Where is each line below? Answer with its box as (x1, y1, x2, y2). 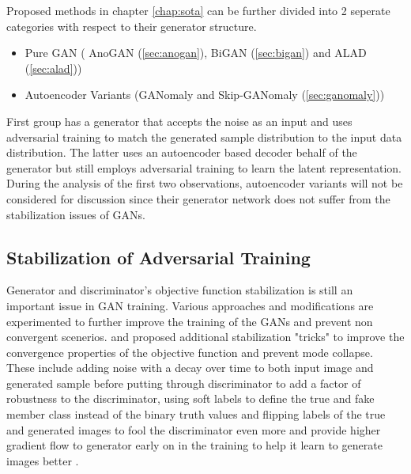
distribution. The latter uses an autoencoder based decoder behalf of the (6, 144, 357, 161)
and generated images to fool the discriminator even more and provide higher (6, 421, 381, 438)
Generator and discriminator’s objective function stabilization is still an (6, 282, 353, 298)
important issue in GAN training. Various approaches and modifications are (6, 297, 374, 313)
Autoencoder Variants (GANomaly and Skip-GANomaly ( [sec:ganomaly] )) (25, 86, 385, 103)
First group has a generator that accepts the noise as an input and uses (6, 112, 353, 129)
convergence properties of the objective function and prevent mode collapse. (6, 343, 373, 360)
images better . (6, 452, 79, 468)
